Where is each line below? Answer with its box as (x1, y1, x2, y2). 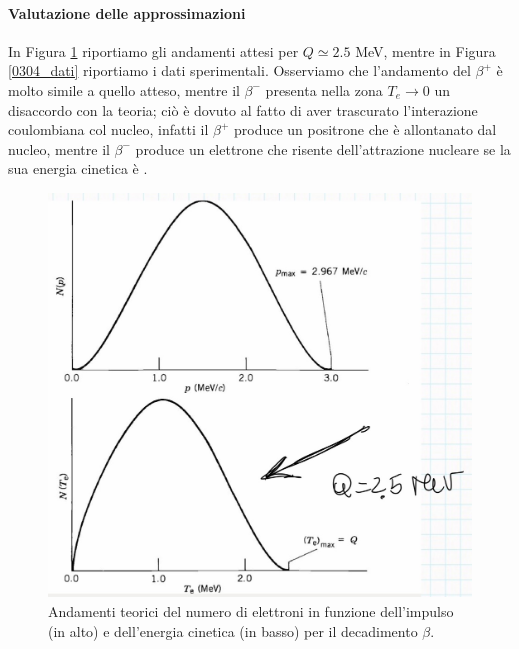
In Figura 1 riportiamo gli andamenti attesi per (8, 40, 299, 61)
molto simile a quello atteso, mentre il (8, 79, 240, 100)
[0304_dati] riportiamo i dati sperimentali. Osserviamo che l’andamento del (8, 60, 471, 81)
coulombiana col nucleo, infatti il (8, 119, 209, 140)
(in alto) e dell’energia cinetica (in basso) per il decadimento (48, 620, 418, 641)
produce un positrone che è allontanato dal (233, 119, 497, 140)
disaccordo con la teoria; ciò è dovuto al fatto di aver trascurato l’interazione (8, 99, 478, 120)
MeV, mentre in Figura (355, 40, 496, 61)
